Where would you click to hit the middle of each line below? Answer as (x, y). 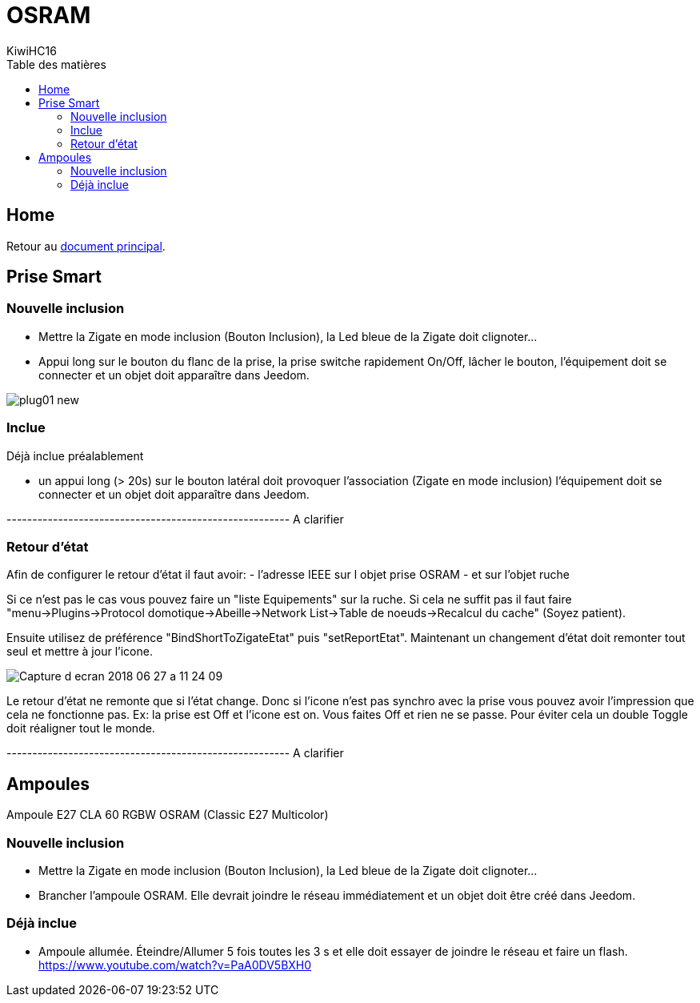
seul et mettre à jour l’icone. (80, 652)
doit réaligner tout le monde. (81, 728)
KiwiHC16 (32, 50)
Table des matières (56, 64)
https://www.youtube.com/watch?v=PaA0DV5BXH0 (175, 965)
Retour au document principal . (86, 246)
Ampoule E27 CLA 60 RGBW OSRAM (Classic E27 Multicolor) (168, 815)
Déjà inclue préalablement (75, 455)
